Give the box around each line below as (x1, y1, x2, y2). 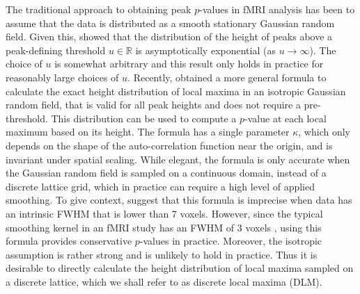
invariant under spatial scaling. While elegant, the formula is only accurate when (6, 152, 350, 166)
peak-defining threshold (6, 42, 106, 57)
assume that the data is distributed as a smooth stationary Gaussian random (6, 15, 335, 30)
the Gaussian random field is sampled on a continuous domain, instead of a (6, 165, 327, 180)
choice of (6, 56, 42, 71)
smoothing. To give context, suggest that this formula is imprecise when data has (6, 193, 352, 207)
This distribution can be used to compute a (51, 111, 237, 125)
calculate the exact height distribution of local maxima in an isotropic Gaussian (6, 83, 346, 98)
